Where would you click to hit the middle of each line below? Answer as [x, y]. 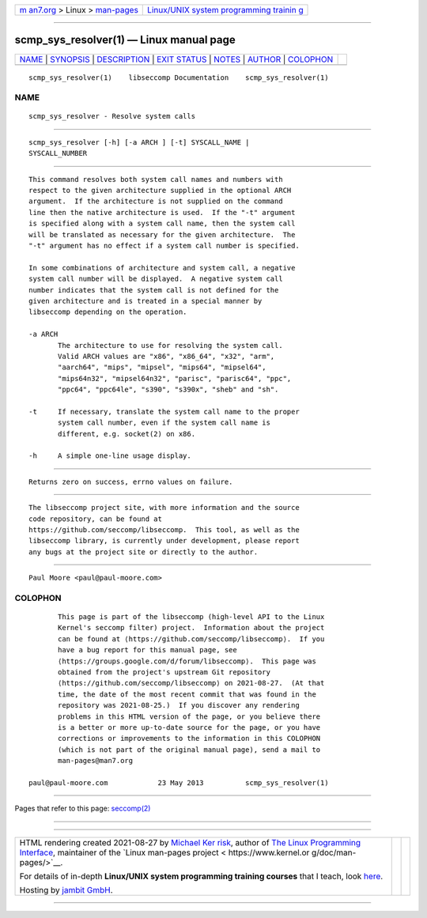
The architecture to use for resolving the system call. [171, 345]
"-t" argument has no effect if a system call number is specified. [164, 246]
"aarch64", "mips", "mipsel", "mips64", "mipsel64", [162, 367]
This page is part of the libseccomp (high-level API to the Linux [191, 617]
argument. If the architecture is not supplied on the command [156, 201]
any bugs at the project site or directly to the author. [144, 552]
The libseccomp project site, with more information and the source [164, 508]
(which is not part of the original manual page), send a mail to [189, 750]
